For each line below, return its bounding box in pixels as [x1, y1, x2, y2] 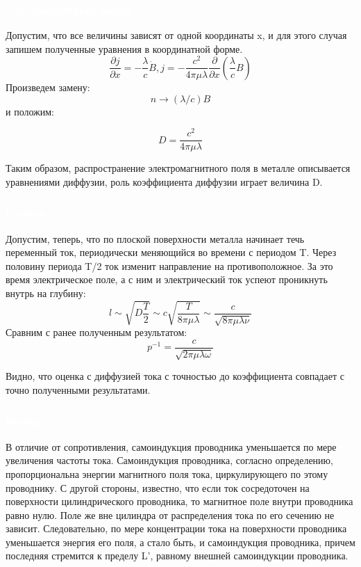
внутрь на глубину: [6, 286, 86, 301]
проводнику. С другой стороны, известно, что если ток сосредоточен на [6, 480, 310, 495]
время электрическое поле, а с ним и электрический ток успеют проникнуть [6, 272, 328, 287]
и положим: [6, 104, 55, 118]
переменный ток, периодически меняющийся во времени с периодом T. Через [6, 245, 337, 259]
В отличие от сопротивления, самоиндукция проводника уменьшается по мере [6, 439, 337, 454]
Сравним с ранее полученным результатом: [6, 325, 187, 340]
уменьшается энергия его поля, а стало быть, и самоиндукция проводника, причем [6, 534, 355, 549]
